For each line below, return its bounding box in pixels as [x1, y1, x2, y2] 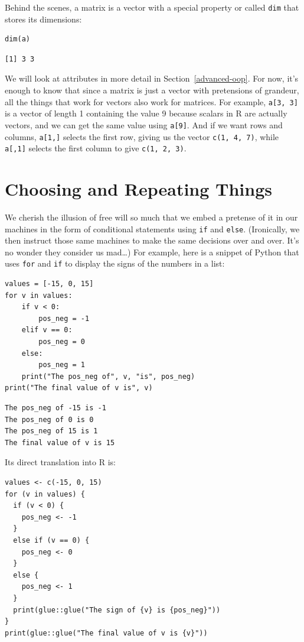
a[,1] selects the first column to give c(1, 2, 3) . [5, 142, 187, 154]
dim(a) [5, 35, 30, 44]
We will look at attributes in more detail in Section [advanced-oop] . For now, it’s [5, 72, 299, 85]
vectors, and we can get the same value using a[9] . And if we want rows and [5, 118, 283, 131]
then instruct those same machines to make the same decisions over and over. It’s [5, 234, 299, 247]
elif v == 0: [21, 326, 73, 335]
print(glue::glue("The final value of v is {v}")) [5, 628, 208, 637]
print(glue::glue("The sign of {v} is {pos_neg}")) [13, 605, 221, 614]
